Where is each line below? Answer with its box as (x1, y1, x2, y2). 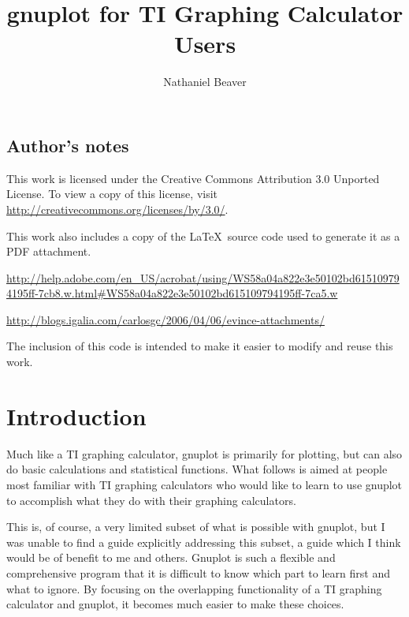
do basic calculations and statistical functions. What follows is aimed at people (6, 461, 388, 477)
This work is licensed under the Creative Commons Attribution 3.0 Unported (6, 170, 380, 186)
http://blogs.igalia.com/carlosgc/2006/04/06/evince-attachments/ (6, 311, 325, 327)
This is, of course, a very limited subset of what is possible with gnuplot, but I (6, 518, 385, 535)
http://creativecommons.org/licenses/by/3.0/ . (6, 200, 229, 217)
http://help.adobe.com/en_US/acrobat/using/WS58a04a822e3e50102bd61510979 (6, 269, 400, 286)
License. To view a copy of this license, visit (6, 185, 218, 202)
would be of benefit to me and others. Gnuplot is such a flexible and (6, 549, 336, 566)
